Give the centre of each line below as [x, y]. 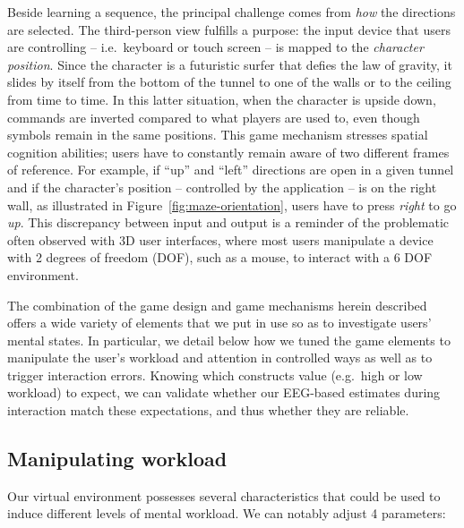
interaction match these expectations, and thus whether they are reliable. [208, 410]
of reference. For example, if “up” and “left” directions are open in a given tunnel [231, 170]
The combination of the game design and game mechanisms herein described [217, 305]
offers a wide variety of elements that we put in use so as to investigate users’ [219, 323]
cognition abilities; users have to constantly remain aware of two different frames [228, 152]
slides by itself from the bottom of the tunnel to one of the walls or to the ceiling [229, 82]
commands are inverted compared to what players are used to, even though [214, 117]
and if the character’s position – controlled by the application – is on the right [222, 187]
